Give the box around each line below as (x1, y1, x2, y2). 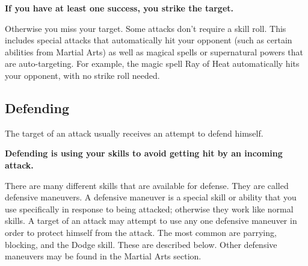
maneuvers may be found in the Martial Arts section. (5, 250, 202, 262)
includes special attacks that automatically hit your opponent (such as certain (5, 34, 292, 46)
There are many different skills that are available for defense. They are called (5, 179, 289, 191)
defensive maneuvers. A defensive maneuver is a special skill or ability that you (5, 191, 297, 203)
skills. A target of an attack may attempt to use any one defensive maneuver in (5, 214, 297, 227)
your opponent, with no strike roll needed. (5, 69, 160, 81)
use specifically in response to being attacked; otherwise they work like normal (5, 202, 294, 215)
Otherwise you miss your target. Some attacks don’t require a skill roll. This (5, 22, 286, 34)
